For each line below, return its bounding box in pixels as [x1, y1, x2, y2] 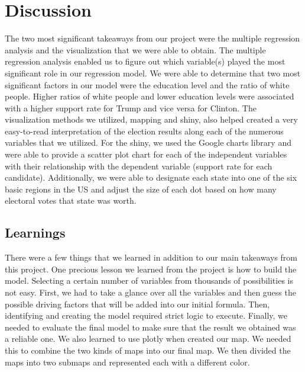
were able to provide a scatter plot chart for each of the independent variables [5, 148, 287, 161]
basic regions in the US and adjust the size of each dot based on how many [5, 182, 277, 195]
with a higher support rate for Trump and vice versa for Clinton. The [5, 101, 257, 114]
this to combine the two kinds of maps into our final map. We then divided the [5, 344, 291, 356]
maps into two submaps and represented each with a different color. [5, 355, 250, 368]
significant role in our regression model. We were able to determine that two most [5, 66, 301, 79]
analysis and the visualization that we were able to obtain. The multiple [5, 43, 266, 56]
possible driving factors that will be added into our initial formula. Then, [5, 297, 270, 310]
